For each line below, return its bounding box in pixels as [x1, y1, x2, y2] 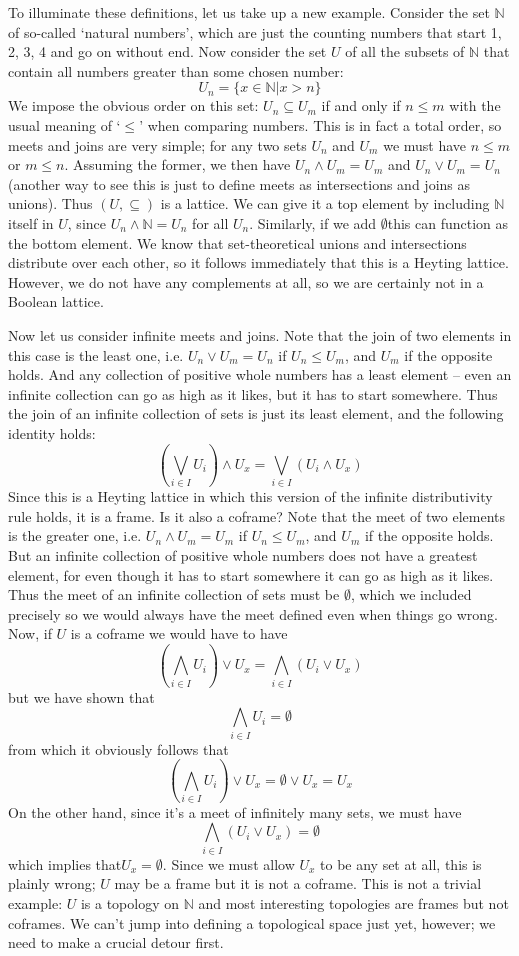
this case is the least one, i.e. [8, 344, 184, 365]
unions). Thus [8, 193, 93, 214]
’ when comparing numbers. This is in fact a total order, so [139, 114, 502, 135]
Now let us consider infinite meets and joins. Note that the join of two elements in [8, 324, 512, 345]
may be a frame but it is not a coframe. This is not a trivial [114, 873, 482, 894]
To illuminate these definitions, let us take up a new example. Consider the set [8, 2, 490, 22]
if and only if [321, 95, 401, 116]
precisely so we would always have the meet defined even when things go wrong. [8, 603, 498, 624]
